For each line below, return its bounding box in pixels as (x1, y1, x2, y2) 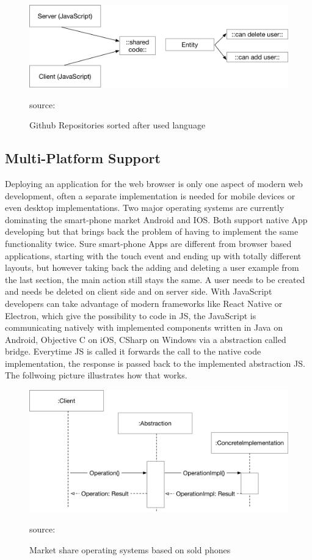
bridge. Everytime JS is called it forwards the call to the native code (5, 345, 261, 358)
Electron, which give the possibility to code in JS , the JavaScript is (5, 309, 256, 322)
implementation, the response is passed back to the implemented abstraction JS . (5, 356, 305, 369)
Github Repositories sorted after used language (29, 119, 206, 131)
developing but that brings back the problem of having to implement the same (5, 225, 299, 238)
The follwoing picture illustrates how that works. (5, 369, 187, 381)
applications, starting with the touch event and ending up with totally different (5, 249, 302, 262)
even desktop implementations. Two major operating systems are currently (5, 201, 285, 214)
